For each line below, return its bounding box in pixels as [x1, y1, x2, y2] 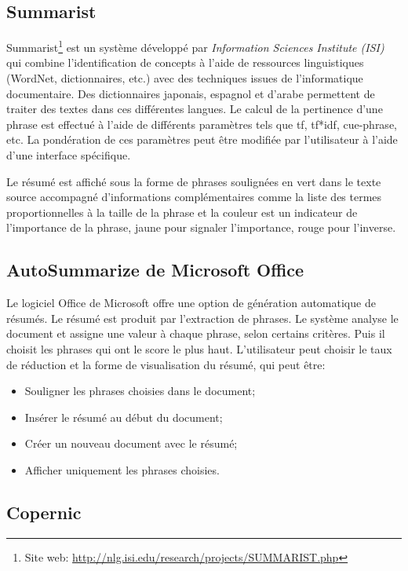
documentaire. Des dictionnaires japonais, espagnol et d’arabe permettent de [6, 85, 375, 101]
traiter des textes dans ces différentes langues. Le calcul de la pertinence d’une [6, 101, 383, 117]
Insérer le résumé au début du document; [24, 408, 223, 425]
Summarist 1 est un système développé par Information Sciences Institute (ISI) [6, 37, 384, 55]
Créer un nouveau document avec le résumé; [24, 435, 238, 452]
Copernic [6, 500, 82, 524]
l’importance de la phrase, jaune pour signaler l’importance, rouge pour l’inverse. [6, 219, 396, 236]
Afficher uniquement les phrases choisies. [24, 461, 220, 478]
